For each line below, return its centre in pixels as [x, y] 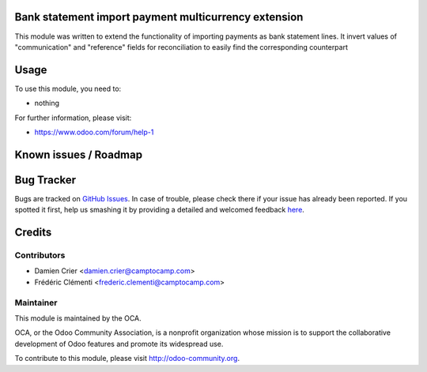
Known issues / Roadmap [78, 154]
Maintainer [36, 302]
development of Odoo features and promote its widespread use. [119, 344]
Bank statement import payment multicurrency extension [159, 17]
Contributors [40, 255]
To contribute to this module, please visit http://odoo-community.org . [127, 359]
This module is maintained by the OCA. [78, 318]
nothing [47, 103]
